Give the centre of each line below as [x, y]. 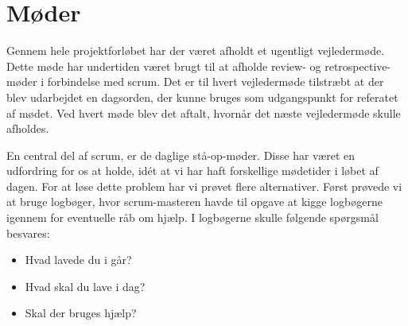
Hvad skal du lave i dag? [85, 286]
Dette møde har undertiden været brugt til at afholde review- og [164, 66]
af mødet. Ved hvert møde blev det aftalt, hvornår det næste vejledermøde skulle [204, 113]
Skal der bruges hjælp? [81, 313]
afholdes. [28, 128]
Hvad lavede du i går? [78, 260]
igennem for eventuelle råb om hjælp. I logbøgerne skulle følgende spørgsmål [192, 217]
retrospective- [358, 66]
